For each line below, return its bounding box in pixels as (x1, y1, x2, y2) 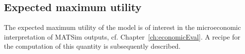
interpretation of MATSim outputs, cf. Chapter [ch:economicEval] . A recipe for (4, 31, 241, 41)
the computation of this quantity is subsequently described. (4, 41, 181, 51)
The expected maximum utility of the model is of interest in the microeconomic (4, 22, 241, 32)
